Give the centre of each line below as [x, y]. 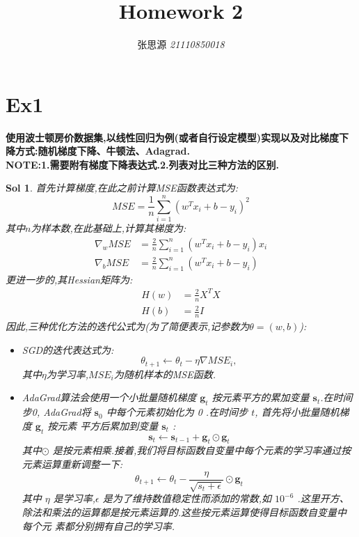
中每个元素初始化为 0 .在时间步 [177, 412]
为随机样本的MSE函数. [165, 374]
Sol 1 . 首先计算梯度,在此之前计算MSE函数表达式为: [122, 188]
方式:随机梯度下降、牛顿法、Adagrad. [102, 151]
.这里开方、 [323, 498]
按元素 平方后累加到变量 [103, 425]
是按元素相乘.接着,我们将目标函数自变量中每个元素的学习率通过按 [202, 450]
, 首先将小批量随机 [297, 412]
